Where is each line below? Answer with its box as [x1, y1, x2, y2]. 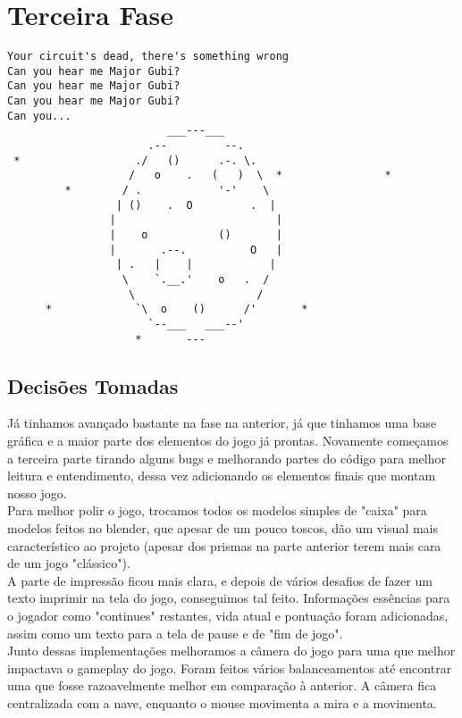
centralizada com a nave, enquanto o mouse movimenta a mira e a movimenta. [7, 693, 437, 712]
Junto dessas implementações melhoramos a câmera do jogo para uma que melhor [7, 641, 456, 660]
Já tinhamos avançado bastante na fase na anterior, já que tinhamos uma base [7, 413, 437, 432]
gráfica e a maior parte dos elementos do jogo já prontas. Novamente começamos [7, 431, 449, 450]
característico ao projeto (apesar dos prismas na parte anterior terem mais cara [7, 536, 441, 555]
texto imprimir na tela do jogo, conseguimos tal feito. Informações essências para [7, 589, 450, 607]
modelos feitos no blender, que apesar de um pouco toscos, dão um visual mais [7, 519, 439, 538]
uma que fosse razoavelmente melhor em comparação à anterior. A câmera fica [7, 676, 437, 695]
